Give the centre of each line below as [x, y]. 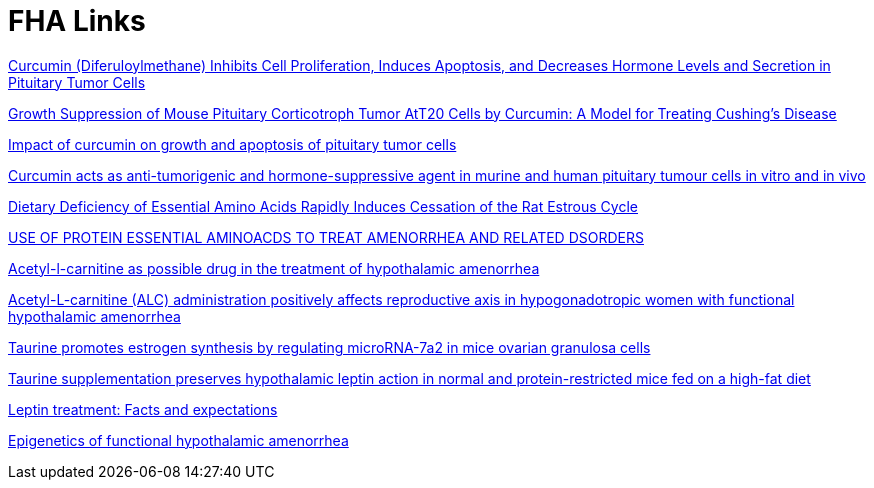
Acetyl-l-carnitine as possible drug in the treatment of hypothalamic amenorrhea [274, 268]
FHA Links [77, 21]
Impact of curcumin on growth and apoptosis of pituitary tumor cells [232, 144]
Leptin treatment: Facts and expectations [143, 409]
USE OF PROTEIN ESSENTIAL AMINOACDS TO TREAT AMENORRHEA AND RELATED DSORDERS [326, 237]
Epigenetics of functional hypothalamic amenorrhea [178, 440]
